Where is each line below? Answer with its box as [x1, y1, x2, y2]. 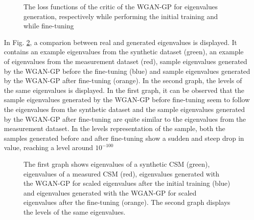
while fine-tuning [23, 21, 74, 31]
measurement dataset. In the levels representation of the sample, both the [4, 123, 225, 133]
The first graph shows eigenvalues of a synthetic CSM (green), [23, 158, 210, 169]
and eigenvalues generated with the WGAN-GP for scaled [23, 187, 197, 198]
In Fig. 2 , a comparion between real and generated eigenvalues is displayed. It [4, 37, 237, 47]
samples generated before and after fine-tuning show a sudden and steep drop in [4, 132, 244, 143]
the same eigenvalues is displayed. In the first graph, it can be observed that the [4, 85, 244, 95]
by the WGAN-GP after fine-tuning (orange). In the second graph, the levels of [4, 75, 242, 86]
